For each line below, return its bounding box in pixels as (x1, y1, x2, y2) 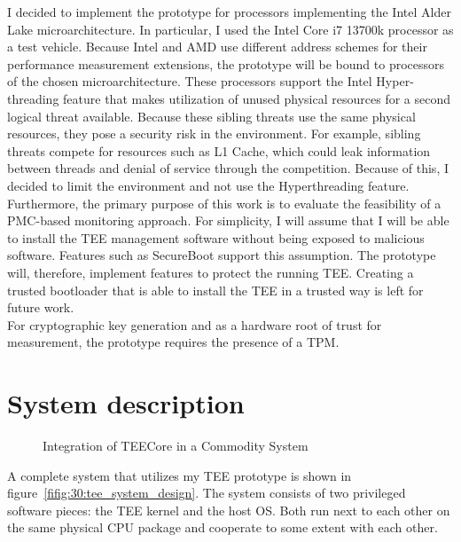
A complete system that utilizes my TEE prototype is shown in (7, 466, 352, 484)
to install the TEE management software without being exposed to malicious (7, 228, 425, 247)
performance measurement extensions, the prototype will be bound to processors (7, 54, 445, 73)
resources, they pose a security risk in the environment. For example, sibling (7, 124, 421, 143)
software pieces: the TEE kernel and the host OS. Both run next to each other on (7, 500, 450, 519)
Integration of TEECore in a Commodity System (43, 436, 309, 454)
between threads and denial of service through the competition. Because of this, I (7, 159, 449, 177)
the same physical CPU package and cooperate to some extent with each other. (7, 518, 438, 537)
